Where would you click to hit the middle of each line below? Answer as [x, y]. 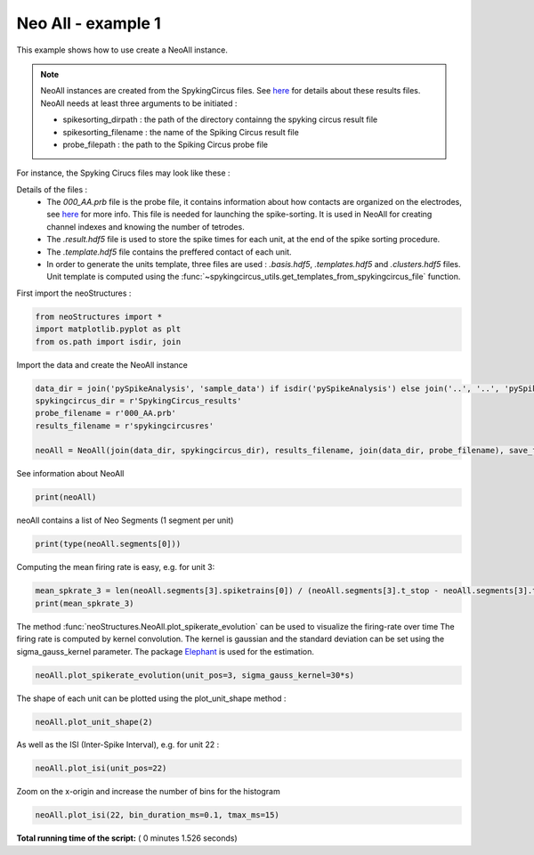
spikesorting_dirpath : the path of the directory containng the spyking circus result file [220, 119]
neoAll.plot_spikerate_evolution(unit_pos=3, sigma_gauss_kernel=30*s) [195, 675]
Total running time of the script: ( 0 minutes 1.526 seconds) [127, 838]
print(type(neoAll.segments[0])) [108, 544]
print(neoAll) [66, 497]
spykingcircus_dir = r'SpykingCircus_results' [138, 400]
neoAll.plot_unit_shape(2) [94, 722]
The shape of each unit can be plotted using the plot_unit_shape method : [151, 698]
